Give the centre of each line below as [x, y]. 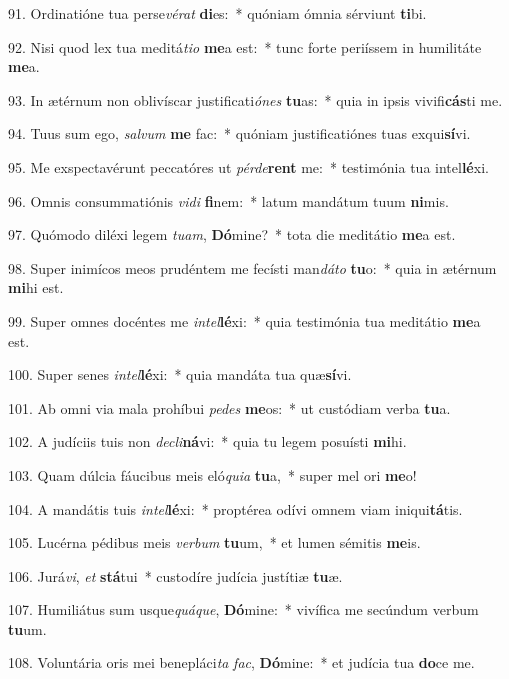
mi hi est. [36, 287]
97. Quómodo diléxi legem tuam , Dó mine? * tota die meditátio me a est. [232, 234]
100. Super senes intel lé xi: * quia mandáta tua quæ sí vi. [180, 374]
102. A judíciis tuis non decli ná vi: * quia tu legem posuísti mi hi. [207, 441]
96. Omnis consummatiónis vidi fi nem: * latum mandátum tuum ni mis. [228, 200]
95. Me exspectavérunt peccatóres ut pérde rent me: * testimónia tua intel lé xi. [248, 166]
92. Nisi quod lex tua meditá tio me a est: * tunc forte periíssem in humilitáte [245, 46]
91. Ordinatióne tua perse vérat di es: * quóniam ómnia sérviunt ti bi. [217, 13]
